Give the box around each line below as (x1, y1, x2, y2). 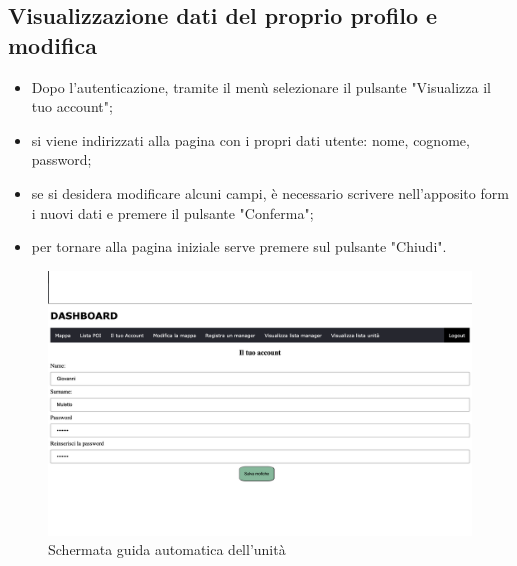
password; (31, 149, 92, 170)
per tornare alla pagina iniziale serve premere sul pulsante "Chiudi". (31, 236, 447, 257)
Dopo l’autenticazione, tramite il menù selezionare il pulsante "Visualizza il (31, 76, 491, 97)
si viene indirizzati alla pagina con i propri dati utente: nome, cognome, (31, 129, 470, 150)
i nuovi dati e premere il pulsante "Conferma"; (31, 202, 314, 223)
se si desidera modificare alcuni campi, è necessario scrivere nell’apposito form (31, 182, 509, 203)
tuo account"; (31, 96, 113, 117)
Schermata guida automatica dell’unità (48, 539, 286, 560)
